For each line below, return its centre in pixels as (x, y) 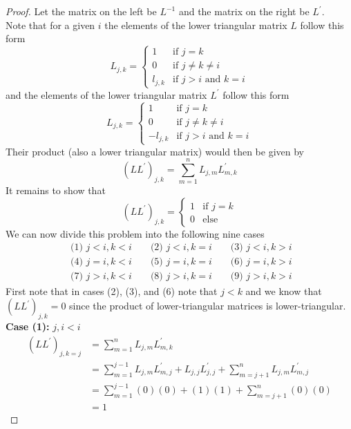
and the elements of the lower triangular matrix (106, 94)
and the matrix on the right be (244, 11)
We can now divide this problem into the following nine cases (135, 233)
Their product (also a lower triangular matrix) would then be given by (155, 151)
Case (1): (28, 326)
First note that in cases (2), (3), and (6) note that (112, 290)
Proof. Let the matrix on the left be (81, 11)
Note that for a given (50, 25)
